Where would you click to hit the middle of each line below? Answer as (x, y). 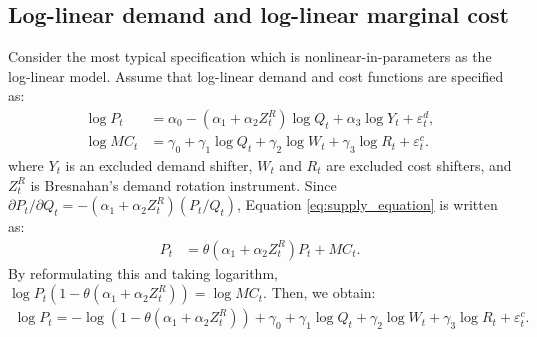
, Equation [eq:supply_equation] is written (367, 204)
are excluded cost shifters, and (419, 164)
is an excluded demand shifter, (159, 164)
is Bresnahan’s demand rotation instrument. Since (183, 184)
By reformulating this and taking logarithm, (143, 272)
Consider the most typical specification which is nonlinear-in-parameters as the (250, 56)
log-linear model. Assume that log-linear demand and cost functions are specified (256, 75)
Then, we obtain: (323, 292)
